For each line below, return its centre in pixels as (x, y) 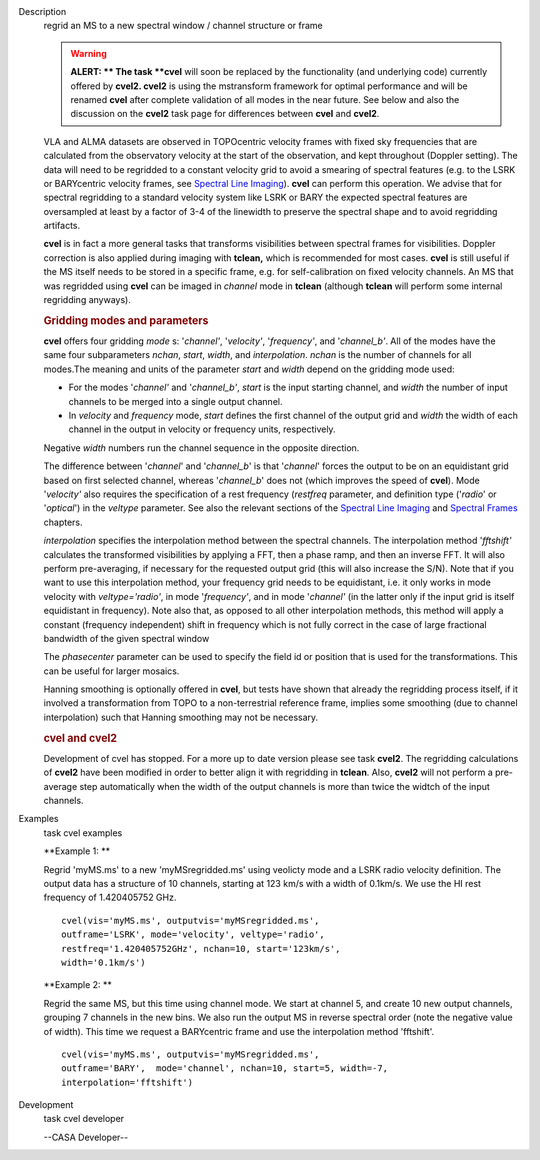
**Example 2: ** (77, 985)
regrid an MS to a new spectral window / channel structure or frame (183, 26)
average (60, 786)
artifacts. (62, 226)
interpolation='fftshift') (127, 1082)
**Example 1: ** (76, 851)
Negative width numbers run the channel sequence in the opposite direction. (201, 447)
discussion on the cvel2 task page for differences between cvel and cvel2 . (225, 114)
